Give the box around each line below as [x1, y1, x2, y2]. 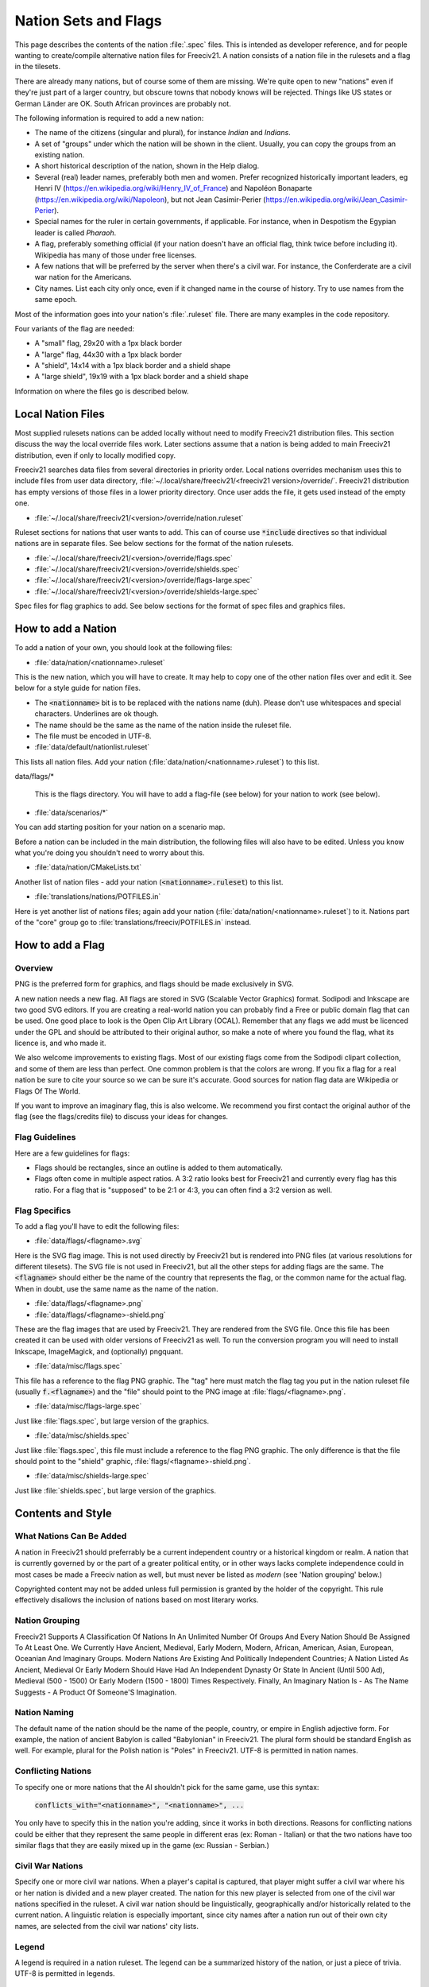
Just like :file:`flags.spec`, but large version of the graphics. [14, 1416, 210, 1426]
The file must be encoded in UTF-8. [34, 731, 152, 741]
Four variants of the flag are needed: [14, 323, 135, 333]
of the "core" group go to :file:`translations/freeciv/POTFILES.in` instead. [14, 917, 252, 927]
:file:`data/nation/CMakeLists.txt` [34, 862, 142, 872]
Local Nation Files [14, 407, 105, 420]
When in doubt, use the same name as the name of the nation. [14, 1284, 218, 1293]
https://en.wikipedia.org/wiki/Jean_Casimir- [265, 195, 408, 204]
